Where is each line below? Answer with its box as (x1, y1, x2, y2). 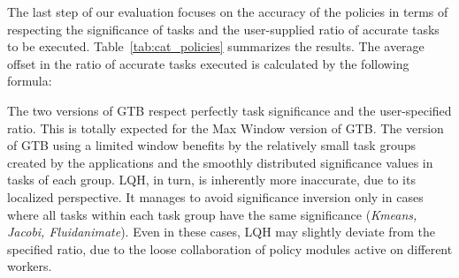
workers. (7, 257, 52, 275)
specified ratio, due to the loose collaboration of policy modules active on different (7, 239, 453, 258)
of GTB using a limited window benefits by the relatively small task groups (7, 136, 416, 154)
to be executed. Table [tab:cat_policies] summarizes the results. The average (7, 37, 425, 56)
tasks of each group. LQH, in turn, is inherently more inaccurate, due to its (7, 170, 416, 189)
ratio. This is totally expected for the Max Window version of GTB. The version (7, 118, 444, 137)
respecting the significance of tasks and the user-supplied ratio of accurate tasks (7, 19, 440, 38)
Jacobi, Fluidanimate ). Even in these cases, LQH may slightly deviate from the (7, 222, 435, 241)
